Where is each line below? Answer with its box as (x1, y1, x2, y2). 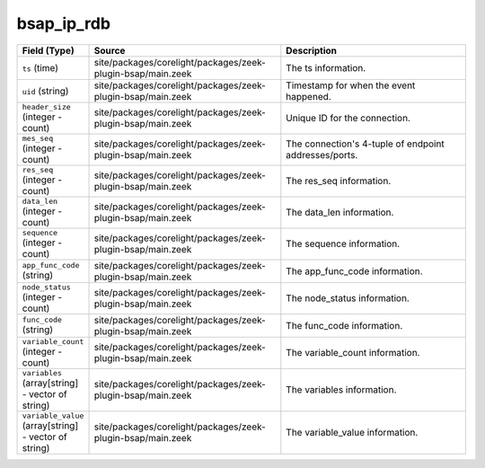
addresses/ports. (286, 149, 358, 162)
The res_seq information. (286, 175, 392, 188)
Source (93, 44, 126, 57)
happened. (286, 90, 331, 102)
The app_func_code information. (286, 265, 423, 278)
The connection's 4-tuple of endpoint (286, 137, 445, 150)
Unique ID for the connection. (286, 112, 410, 125)
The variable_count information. (286, 347, 420, 359)
